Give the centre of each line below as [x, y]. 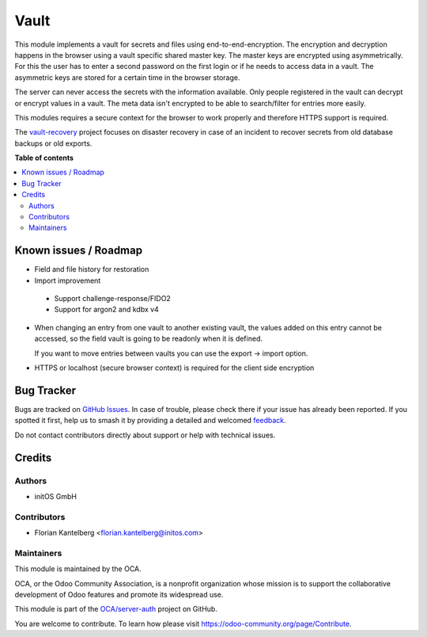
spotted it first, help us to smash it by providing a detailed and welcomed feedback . [150, 421]
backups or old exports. [53, 143]
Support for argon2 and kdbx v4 [107, 310]
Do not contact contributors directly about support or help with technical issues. [145, 435]
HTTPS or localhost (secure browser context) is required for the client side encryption [174, 368]
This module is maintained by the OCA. [78, 569]
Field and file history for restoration [92, 269]
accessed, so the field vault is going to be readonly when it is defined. [148, 339]
